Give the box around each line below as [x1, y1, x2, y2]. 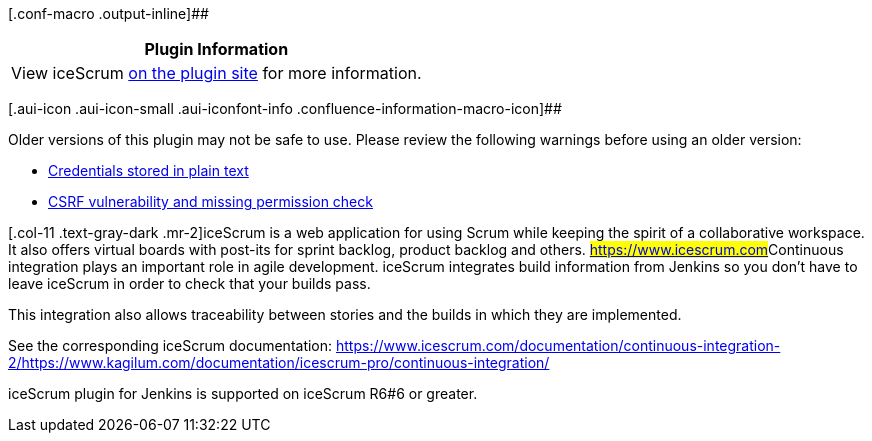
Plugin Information [144, 39, 289, 59]
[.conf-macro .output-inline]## [8, 5, 209, 22]
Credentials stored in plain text [48, 162, 249, 179]
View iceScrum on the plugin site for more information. [11, 63, 422, 83]
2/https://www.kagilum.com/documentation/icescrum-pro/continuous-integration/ [8, 354, 550, 371]
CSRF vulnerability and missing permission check [48, 193, 373, 210]
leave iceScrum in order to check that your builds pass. [8, 275, 371, 292]
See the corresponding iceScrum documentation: [8, 337, 333, 354]
